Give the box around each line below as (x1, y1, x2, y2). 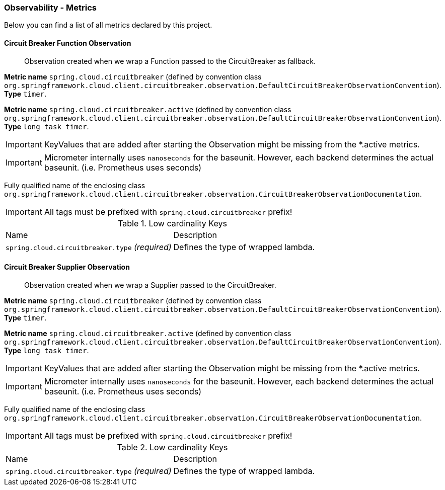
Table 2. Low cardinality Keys (117, 442, 228, 452)
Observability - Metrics (4, 3, 97, 13)
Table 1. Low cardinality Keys (118, 218, 227, 228)
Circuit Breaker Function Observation (4, 38, 131, 47)
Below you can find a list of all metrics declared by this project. (4, 21, 212, 30)
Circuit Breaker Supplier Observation (4, 263, 130, 272)
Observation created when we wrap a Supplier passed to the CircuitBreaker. (24, 280, 276, 289)
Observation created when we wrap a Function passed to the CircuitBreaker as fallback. (24, 56, 316, 65)
